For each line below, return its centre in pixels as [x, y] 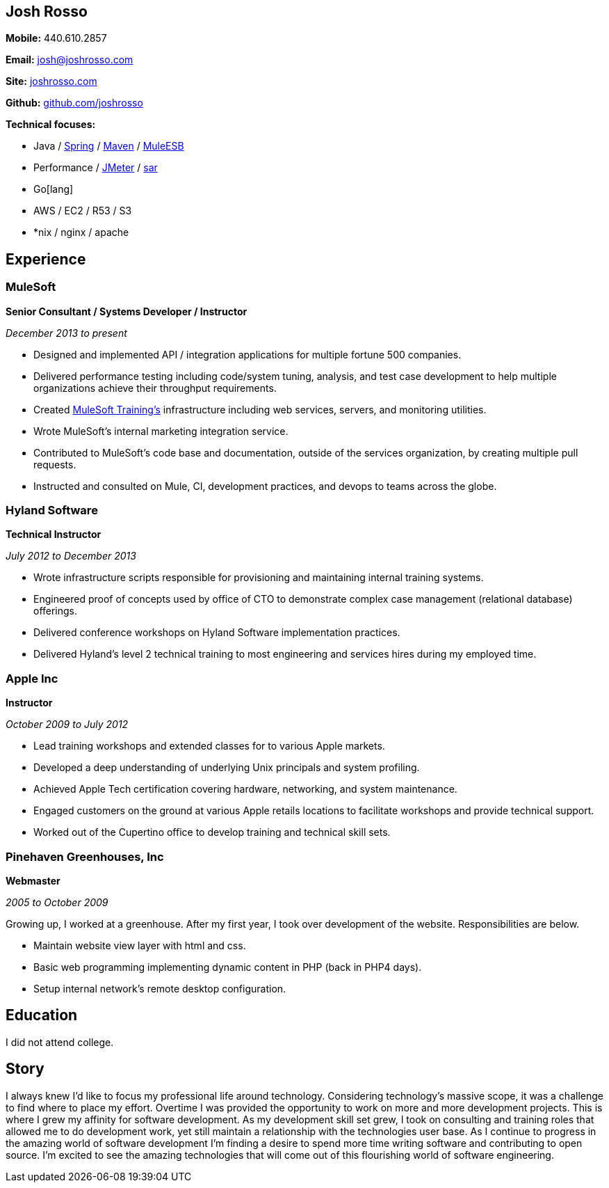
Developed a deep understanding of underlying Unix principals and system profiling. [227, 768]
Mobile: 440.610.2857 [56, 38]
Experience [46, 259]
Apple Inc [32, 678]
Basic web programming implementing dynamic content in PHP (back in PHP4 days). [228, 967]
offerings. [56, 611]
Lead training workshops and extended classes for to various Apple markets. [209, 746]
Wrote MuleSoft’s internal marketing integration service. [161, 431]
